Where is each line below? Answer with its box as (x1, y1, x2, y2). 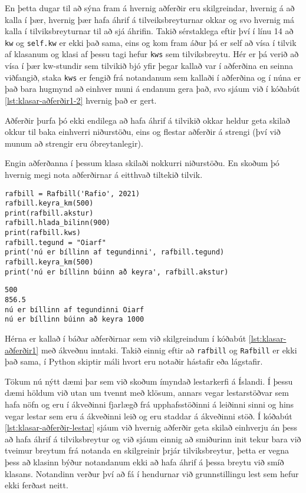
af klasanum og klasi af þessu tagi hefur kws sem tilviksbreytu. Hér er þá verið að (5, 48, 299, 60)
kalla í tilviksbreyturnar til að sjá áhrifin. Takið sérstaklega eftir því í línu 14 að (5, 25, 294, 37)
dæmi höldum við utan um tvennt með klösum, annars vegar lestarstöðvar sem (5, 386, 289, 399)
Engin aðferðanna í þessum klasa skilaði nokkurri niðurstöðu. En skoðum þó (5, 157, 279, 169)
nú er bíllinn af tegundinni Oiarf (5, 305, 144, 314)
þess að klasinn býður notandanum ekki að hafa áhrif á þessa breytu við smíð (5, 456, 284, 468)
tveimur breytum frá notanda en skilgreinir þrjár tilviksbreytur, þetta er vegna (5, 444, 289, 456)
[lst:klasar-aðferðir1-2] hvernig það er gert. (5, 94, 157, 106)
